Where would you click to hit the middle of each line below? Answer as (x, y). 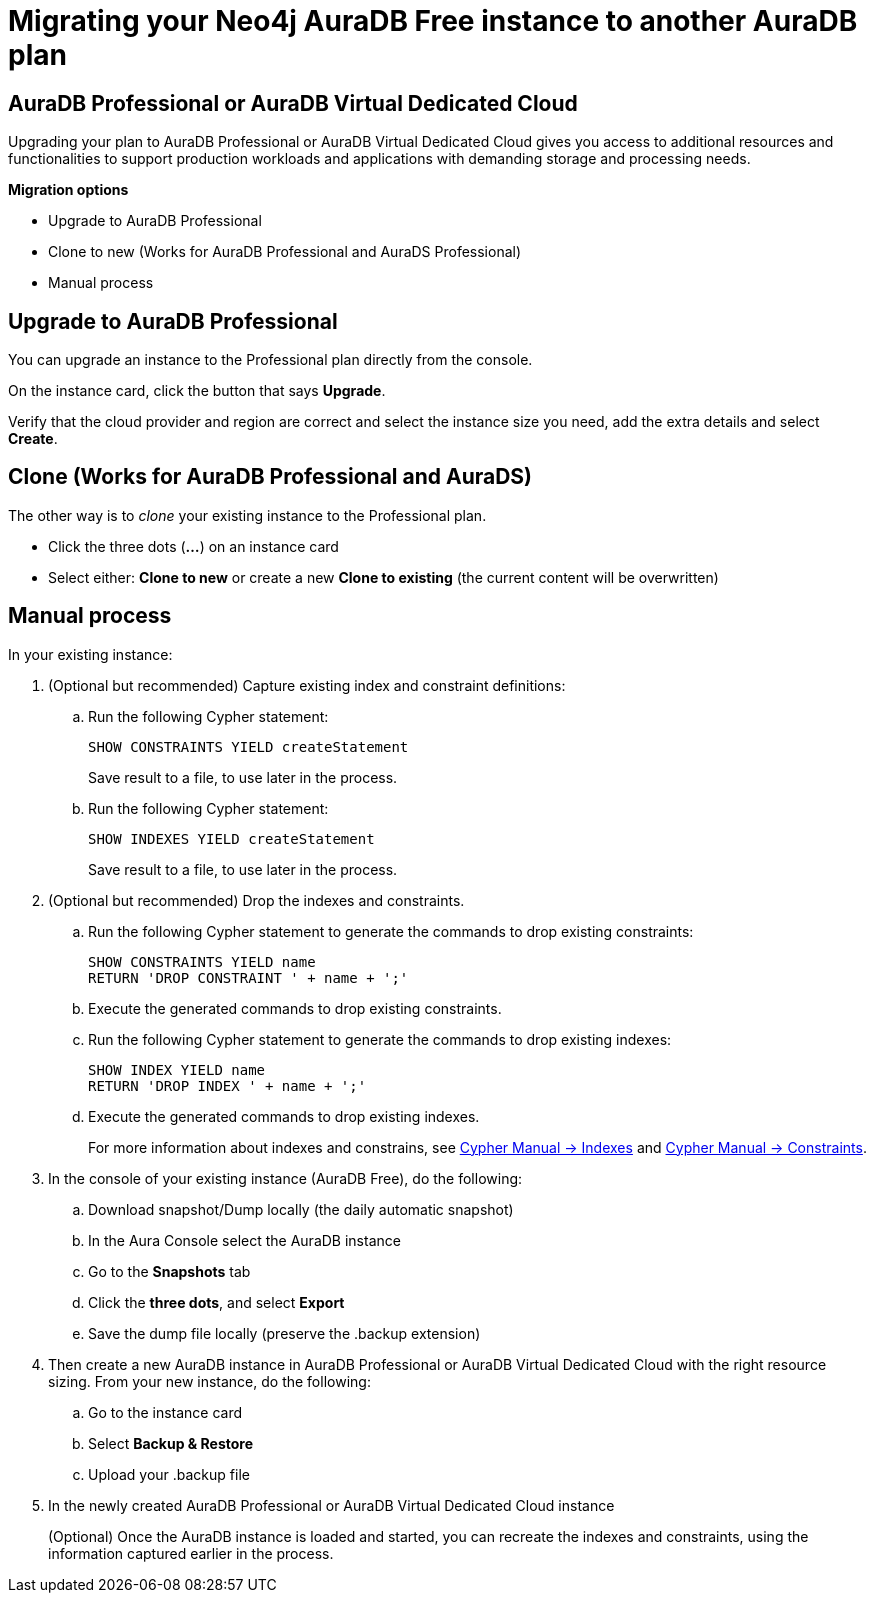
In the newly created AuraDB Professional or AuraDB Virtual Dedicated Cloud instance (331, 1505)
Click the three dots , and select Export (216, 1302)
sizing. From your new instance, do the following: (209, 1381)
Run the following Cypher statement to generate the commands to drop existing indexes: (380, 1039)
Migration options (68, 190)
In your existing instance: (90, 654)
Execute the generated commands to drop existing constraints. (295, 1008)
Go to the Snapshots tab (169, 1271)
